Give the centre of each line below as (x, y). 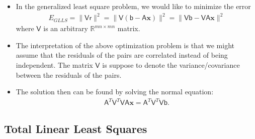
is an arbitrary (66, 28)
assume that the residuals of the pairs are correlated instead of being (122, 55)
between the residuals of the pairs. (69, 75)
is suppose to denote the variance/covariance (171, 64)
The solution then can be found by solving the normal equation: (115, 92)
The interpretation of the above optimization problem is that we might (125, 45)
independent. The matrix (54, 64)
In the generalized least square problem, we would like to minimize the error (133, 6)
